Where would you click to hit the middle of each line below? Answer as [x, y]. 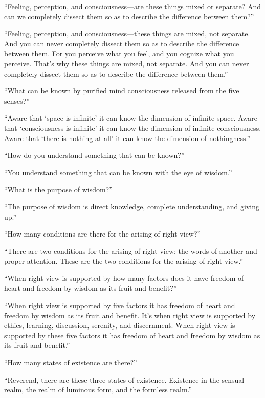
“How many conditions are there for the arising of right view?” [103, 234]
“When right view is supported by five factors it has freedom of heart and [120, 305]
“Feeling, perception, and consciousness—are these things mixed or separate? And [133, 6]
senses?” [17, 100]
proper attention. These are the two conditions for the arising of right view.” [124, 261]
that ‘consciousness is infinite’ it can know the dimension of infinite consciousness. [133, 127]
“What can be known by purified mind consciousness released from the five [122, 91]
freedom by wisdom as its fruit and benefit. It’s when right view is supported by [130, 315]
